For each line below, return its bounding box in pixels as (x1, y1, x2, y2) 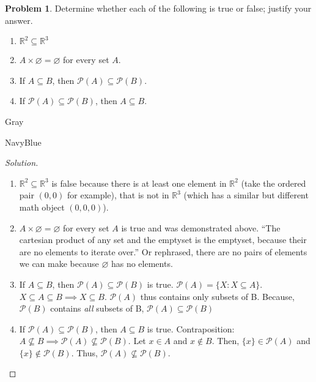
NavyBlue (5, 135, 42, 148)
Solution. (5, 156, 39, 169)
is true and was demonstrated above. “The (121, 221, 281, 234)
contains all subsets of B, (50, 302, 144, 315)
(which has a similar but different (183, 189, 309, 201)
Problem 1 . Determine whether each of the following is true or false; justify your (5, 2, 312, 14)
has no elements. (111, 257, 173, 270)
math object (19, 200, 65, 213)
